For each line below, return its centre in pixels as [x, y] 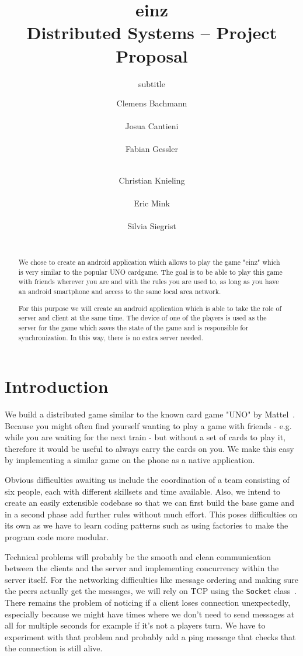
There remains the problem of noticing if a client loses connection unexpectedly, [148, 603]
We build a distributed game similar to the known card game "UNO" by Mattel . [150, 414]
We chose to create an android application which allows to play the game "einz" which [149, 262]
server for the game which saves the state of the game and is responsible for [133, 327]
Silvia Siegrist [152, 226]
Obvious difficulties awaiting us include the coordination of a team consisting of [147, 480]
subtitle [152, 83]
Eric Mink [152, 203]
